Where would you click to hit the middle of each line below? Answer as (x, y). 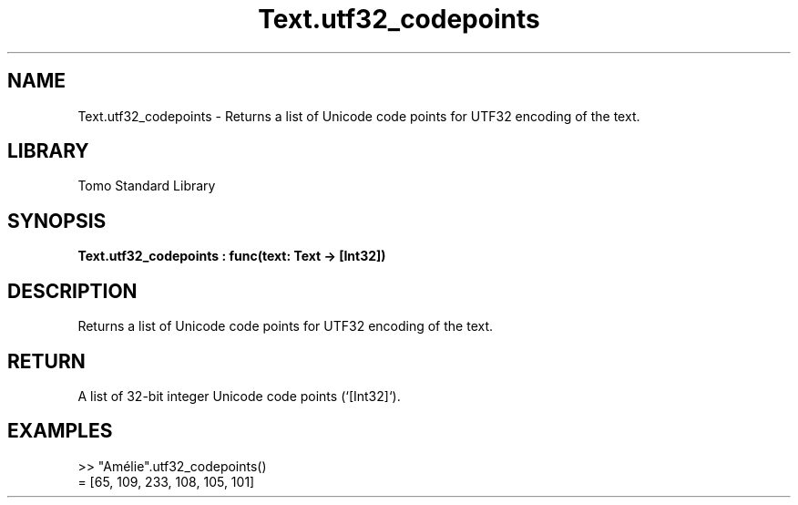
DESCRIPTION (72, 291)
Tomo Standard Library (147, 186)
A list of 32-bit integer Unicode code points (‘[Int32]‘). (239, 396)
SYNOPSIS (57, 221)
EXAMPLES (60, 431)
